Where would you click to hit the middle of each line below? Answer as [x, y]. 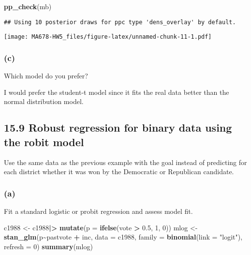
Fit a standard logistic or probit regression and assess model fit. [98, 211]
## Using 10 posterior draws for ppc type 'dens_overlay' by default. [120, 22]
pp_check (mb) [28, 6]
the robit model [44, 142]
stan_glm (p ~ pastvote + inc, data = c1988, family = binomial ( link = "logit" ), [123, 237]
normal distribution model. [44, 101]
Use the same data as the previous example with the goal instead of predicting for [125, 162]
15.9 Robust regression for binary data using [118, 127]
